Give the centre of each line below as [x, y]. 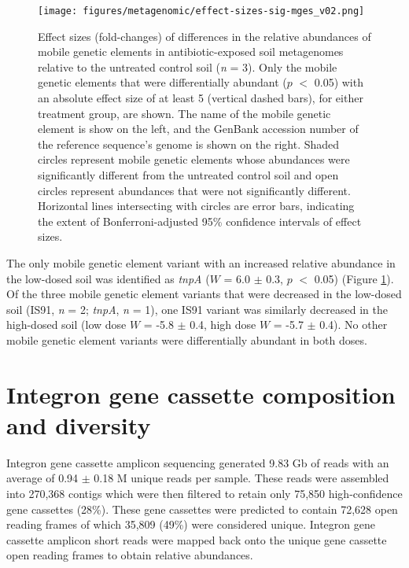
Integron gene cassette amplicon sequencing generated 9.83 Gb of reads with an [198, 462]
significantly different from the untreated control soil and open [188, 175]
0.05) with [339, 82]
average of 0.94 [42, 478]
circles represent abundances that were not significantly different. [194, 190]
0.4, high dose [223, 325]
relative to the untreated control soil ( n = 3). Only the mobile [188, 66]
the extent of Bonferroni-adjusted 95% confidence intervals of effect [200, 221]
